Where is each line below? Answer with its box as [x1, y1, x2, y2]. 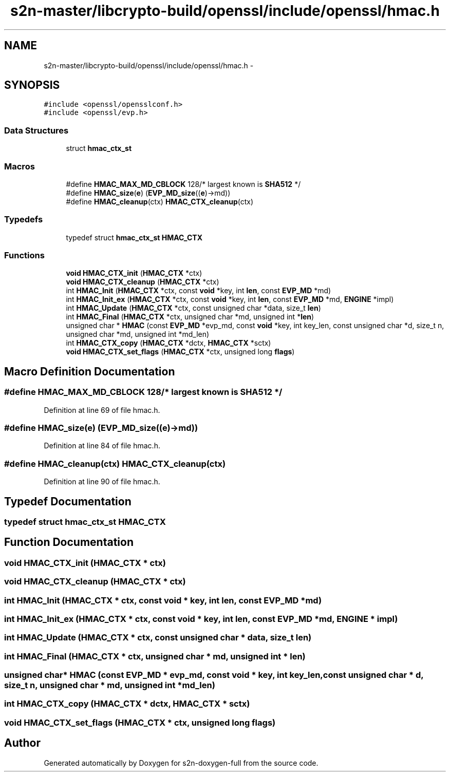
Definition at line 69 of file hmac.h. [44, 405, 160, 414]
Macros [4, 161, 35, 172]
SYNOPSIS [4, 79, 60, 92]
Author [4, 736, 41, 750]
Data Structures [4, 125, 69, 136]
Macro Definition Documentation [4, 365, 175, 378]
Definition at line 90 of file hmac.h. [44, 477, 160, 486]
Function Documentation [4, 536, 134, 549]
